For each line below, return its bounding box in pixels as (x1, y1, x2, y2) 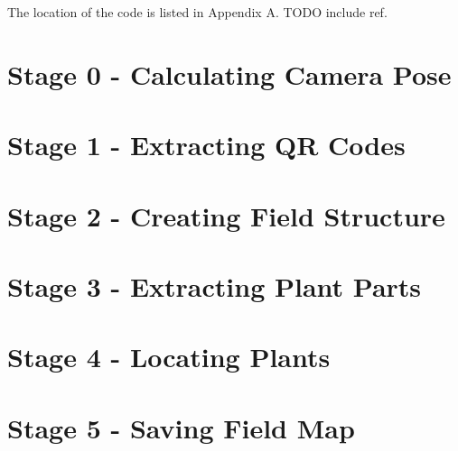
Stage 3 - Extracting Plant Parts (7, 267, 422, 304)
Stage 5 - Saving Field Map (7, 409, 355, 446)
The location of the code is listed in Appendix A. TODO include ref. (7, 3, 388, 21)
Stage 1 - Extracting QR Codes (7, 126, 406, 163)
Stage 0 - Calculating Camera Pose (7, 55, 452, 92)
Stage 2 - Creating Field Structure (7, 197, 445, 234)
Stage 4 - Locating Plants (7, 338, 331, 375)
